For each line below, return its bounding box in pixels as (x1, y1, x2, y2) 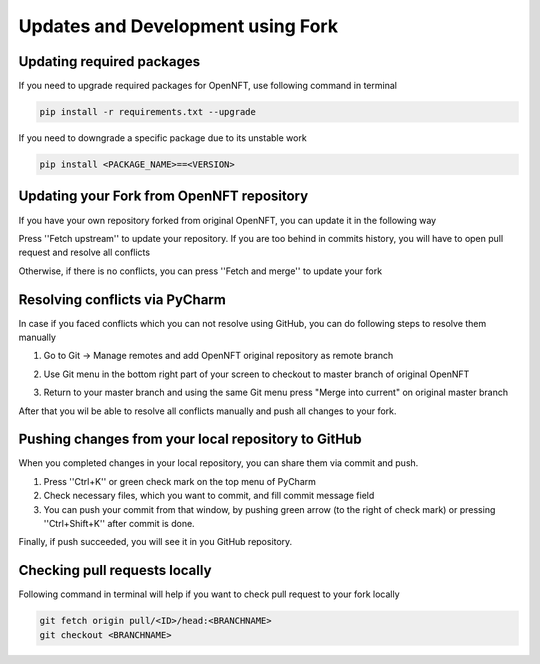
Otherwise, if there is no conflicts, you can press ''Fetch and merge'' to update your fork (18, 265, 383, 277)
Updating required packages (18, 53, 200, 70)
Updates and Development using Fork (18, 15, 339, 37)
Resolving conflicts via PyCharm (18, 291, 227, 308)
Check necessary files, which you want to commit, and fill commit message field (43, 490, 375, 502)
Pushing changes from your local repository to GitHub (18, 431, 362, 448)
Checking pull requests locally (18, 562, 212, 579)
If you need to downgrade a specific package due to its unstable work (18, 132, 307, 144)
